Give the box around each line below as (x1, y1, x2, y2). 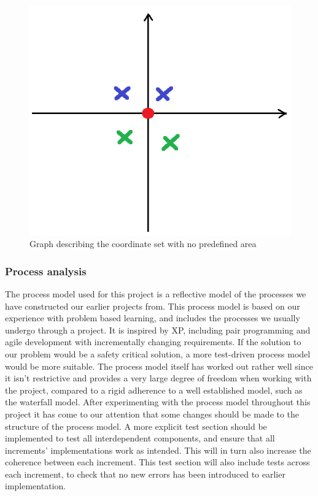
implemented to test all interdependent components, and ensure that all (5, 432, 275, 444)
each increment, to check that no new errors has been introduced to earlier (5, 467, 285, 480)
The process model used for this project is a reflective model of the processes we (5, 287, 306, 300)
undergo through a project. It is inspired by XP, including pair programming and (5, 323, 311, 336)
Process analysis (5, 263, 87, 278)
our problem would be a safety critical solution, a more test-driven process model (5, 347, 311, 360)
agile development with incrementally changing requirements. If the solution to (5, 335, 301, 348)
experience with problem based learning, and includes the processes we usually (5, 311, 300, 324)
